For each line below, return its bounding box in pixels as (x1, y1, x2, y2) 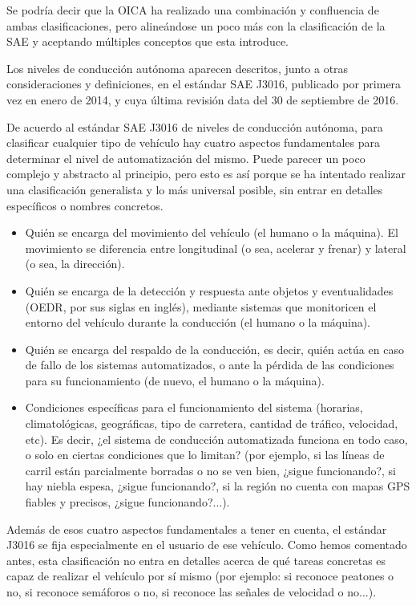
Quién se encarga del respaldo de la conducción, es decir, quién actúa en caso (25, 340, 404, 357)
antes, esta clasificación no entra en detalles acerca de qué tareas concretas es (6, 551, 386, 568)
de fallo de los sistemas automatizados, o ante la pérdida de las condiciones (25, 356, 394, 373)
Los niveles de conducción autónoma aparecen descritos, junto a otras (6, 59, 349, 76)
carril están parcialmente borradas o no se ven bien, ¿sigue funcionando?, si (25, 462, 396, 478)
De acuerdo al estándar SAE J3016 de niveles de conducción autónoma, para (6, 118, 383, 135)
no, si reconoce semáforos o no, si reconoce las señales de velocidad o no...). (6, 584, 377, 600)
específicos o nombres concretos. (6, 197, 164, 214)
